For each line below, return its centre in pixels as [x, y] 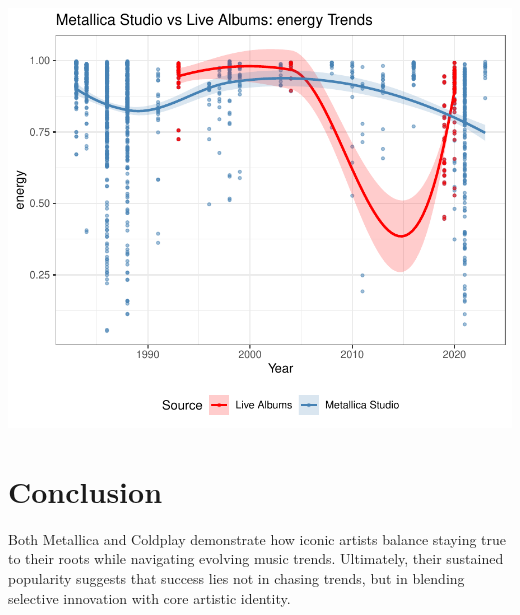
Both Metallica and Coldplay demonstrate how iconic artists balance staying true [257, 538]
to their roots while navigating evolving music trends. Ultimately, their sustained [256, 558]
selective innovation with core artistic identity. [149, 597]
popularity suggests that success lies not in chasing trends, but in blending [236, 577]
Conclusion [85, 490]
